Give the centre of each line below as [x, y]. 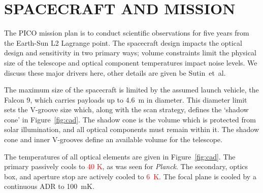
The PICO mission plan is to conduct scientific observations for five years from [127, 33]
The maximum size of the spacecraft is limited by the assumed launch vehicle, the [131, 90]
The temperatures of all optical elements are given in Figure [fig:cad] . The [120, 156]
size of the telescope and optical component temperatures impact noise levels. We [131, 62]
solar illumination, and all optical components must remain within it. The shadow [132, 129]
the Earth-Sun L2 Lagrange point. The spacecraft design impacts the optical [123, 42]
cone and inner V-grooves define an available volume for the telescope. [113, 139]
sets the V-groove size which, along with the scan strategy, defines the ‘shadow [126, 109]
